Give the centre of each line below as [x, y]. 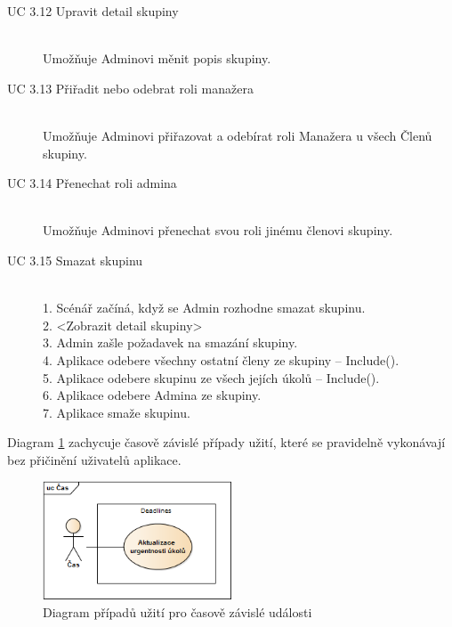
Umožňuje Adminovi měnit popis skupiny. [157, 58]
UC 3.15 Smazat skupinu [75, 260]
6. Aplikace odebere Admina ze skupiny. [152, 395]
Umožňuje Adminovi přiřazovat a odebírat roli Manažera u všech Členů [238, 135]
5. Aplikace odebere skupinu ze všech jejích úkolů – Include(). [211, 377]
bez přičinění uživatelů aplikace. [94, 459]
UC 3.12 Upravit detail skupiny [93, 11]
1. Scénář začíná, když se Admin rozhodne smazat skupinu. [204, 308]
